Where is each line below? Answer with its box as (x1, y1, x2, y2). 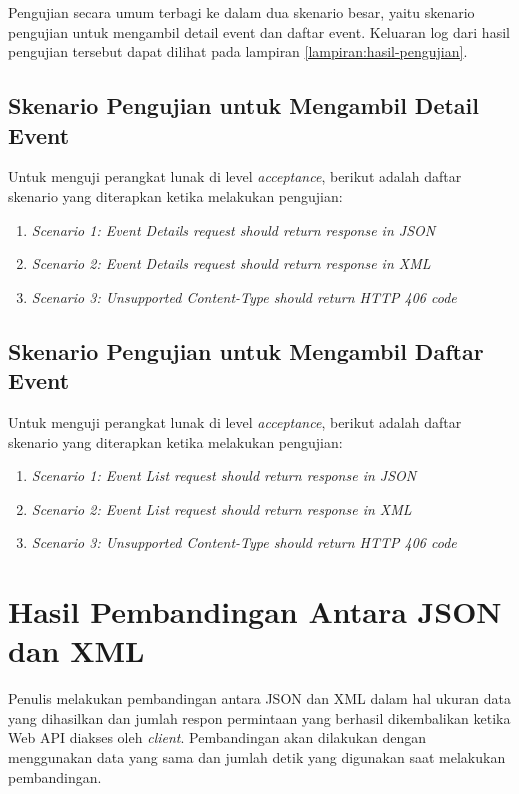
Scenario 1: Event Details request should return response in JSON (31, 219, 436, 240)
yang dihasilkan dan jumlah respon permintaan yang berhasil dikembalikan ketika (8, 707, 511, 728)
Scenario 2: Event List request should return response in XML (31, 498, 412, 519)
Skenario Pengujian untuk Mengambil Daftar (8, 335, 484, 366)
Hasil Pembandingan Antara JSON (8, 591, 502, 632)
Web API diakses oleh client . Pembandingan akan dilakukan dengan (8, 727, 427, 748)
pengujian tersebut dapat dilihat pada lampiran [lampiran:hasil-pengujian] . (8, 41, 468, 62)
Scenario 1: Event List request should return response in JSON (31, 465, 417, 486)
